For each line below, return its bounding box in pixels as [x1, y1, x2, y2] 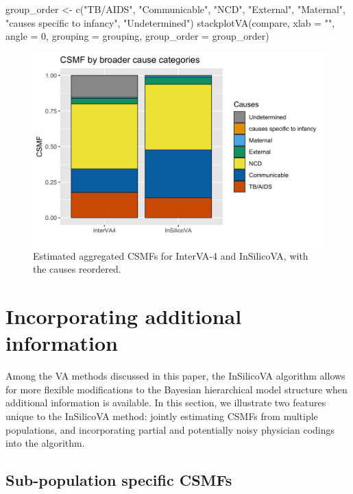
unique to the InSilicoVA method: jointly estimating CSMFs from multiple [5, 409, 318, 423]
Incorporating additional [5, 302, 242, 330]
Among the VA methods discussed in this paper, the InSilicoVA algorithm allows [5, 369, 345, 383]
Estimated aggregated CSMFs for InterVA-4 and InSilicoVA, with [33, 248, 308, 262]
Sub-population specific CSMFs [5, 469, 232, 491]
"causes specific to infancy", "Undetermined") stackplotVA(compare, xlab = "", [5, 15, 335, 29]
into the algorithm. [5, 436, 85, 450]
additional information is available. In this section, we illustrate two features [5, 395, 326, 410]
